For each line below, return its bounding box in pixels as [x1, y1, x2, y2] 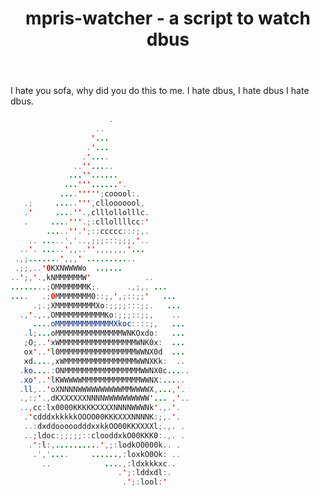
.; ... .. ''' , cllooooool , [23, 198, 145, 209]
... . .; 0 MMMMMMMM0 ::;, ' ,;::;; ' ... [10, 291, 177, 301]
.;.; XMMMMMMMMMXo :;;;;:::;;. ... [32, 300, 182, 311]
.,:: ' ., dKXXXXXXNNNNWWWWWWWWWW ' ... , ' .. [19, 393, 190, 404]
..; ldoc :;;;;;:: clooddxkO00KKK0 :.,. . [23, 430, 186, 441]
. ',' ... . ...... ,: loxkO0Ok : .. [32, 449, 182, 459]
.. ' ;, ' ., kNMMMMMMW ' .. [10, 273, 155, 283]
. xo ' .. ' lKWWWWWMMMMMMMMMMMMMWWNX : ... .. [19, 375, 186, 385]
